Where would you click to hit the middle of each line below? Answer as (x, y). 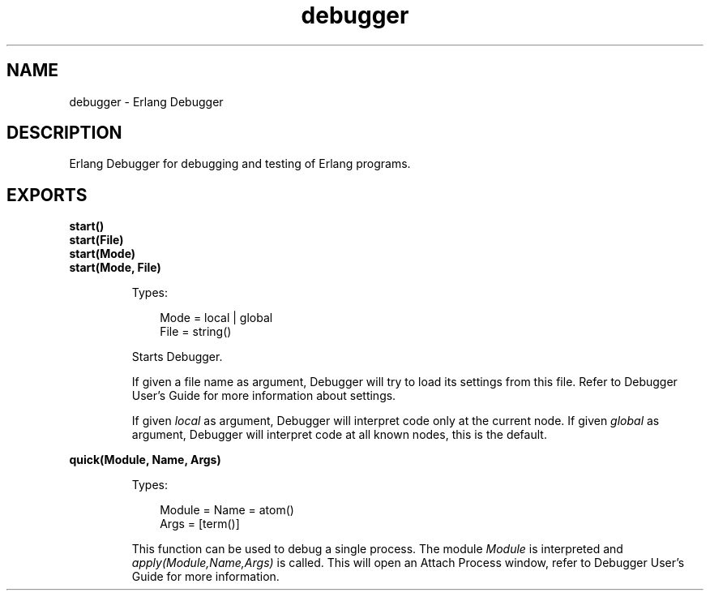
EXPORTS (47, 195)
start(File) (96, 240)
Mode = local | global (216, 318)
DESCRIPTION (64, 133)
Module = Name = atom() (227, 510)
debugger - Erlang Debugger (146, 101)
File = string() (196, 332)
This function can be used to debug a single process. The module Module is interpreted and (377, 549)
